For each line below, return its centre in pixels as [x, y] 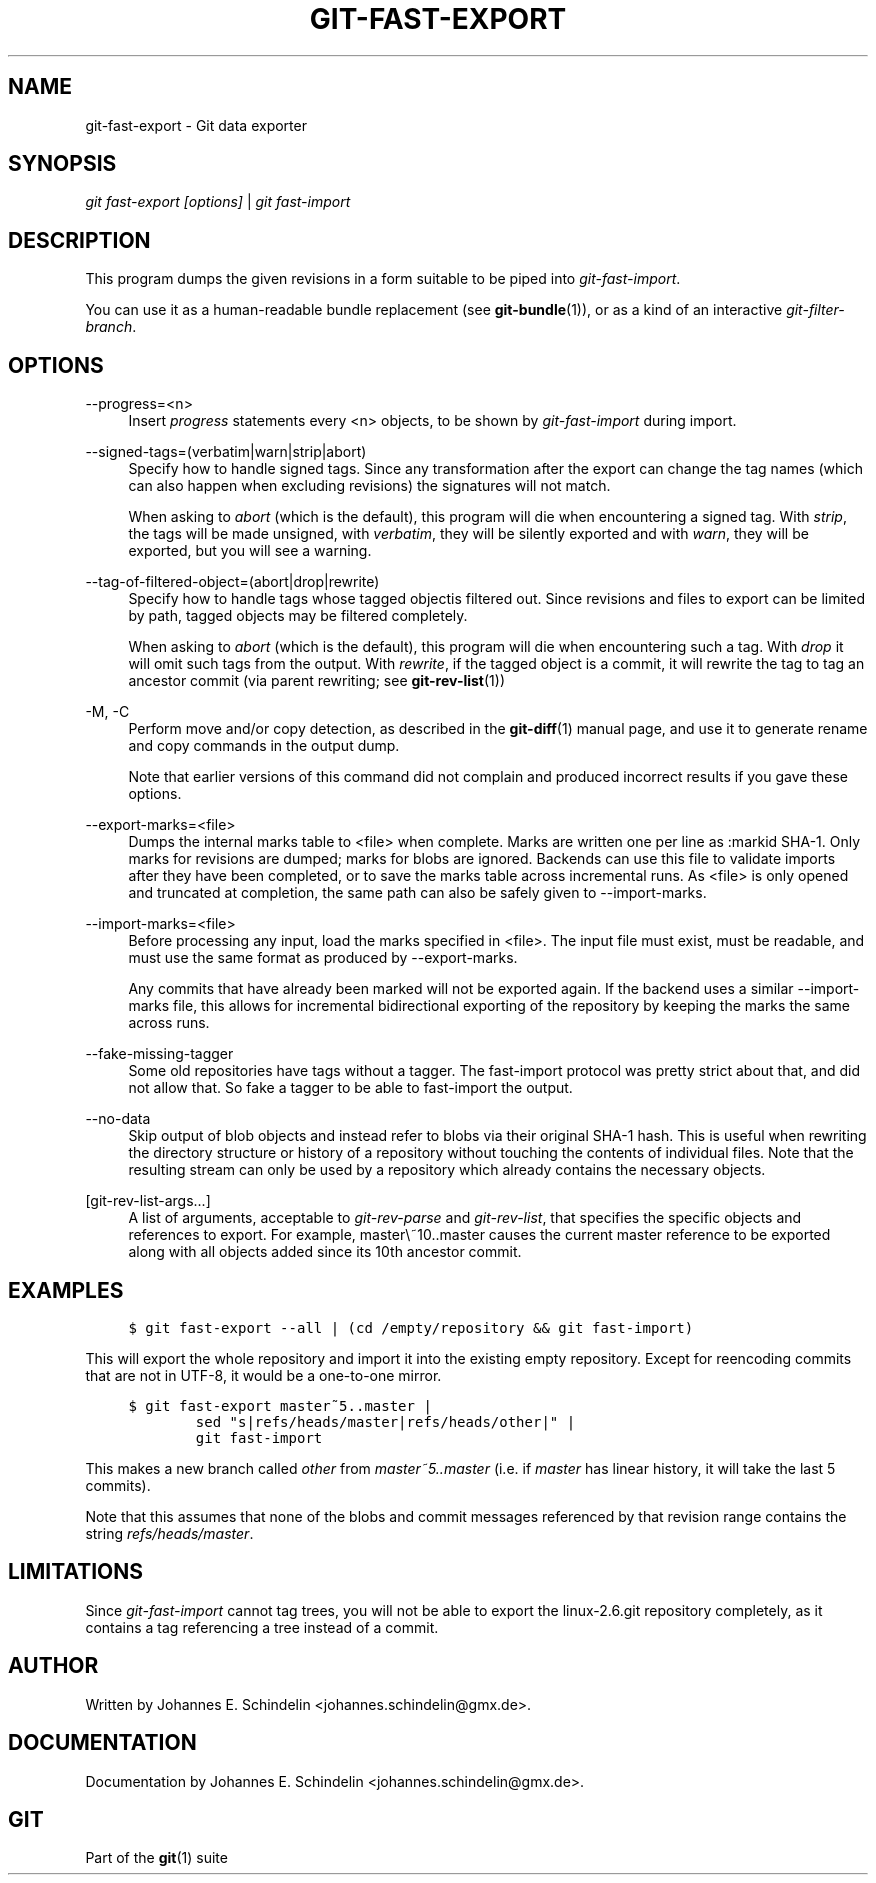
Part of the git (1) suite [156, 1858]
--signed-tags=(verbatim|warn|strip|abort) [226, 452]
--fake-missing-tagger [159, 1054]
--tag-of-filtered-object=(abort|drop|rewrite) [232, 582]
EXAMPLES [66, 1290]
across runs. [169, 1023]
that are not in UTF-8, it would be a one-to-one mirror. [263, 1375]
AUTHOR [53, 1666]
